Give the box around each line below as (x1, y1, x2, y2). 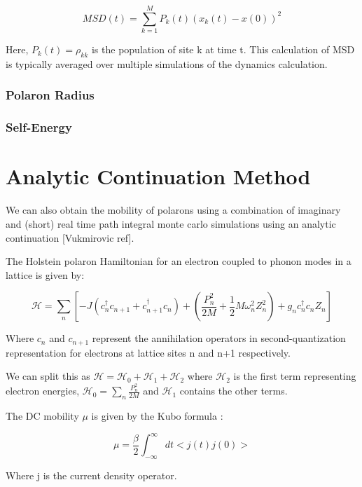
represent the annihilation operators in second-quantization (92, 331, 346, 345)
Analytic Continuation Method (6, 162, 311, 191)
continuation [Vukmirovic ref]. (6, 230, 134, 245)
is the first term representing (233, 369, 356, 383)
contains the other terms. (179, 383, 288, 398)
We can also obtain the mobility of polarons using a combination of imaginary (6, 203, 341, 217)
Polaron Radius (6, 86, 95, 104)
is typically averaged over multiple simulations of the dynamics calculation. (6, 56, 328, 71)
